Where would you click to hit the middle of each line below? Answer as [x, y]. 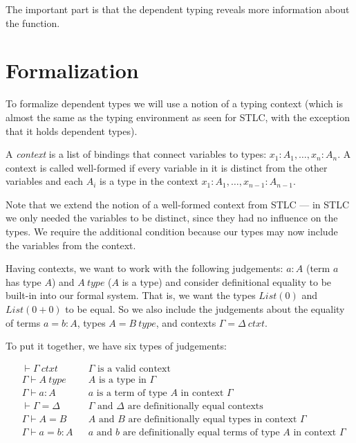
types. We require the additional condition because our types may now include [172, 232]
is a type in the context [149, 181]
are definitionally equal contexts [195, 406]
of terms [23, 322]
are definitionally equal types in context [213, 419]
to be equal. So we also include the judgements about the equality [205, 309]
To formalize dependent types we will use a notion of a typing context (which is [174, 103]
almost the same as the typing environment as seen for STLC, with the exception [178, 117]
